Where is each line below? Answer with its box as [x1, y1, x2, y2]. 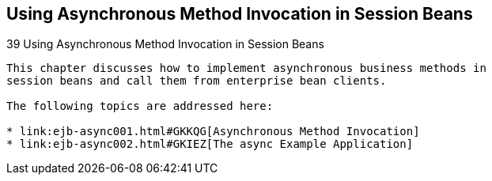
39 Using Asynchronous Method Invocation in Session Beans [6, 37, 324, 51]
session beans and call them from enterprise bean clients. [6, 74, 387, 88]
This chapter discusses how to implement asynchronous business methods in [6, 62, 486, 75]
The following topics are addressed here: [6, 100, 274, 113]
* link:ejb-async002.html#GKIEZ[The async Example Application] [6, 138, 414, 151]
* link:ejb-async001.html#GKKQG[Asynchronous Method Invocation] [6, 125, 420, 138]
